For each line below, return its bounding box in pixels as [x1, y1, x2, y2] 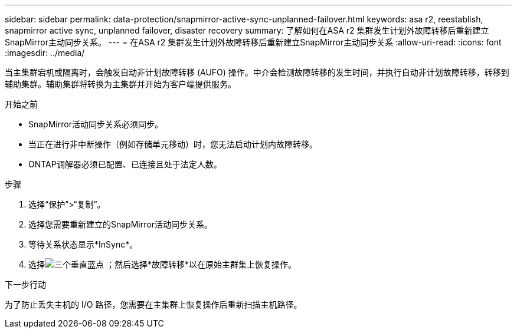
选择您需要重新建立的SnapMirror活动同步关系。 [28, 219, 212, 229]
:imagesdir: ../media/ [5, 48, 85, 58]
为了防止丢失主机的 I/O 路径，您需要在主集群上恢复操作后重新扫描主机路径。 [5, 299, 302, 309]
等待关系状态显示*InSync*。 [28, 239, 138, 249]
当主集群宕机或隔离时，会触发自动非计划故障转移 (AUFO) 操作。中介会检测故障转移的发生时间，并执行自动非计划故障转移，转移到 [5, 67, 509, 77]
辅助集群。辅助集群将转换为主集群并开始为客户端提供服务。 [5, 79, 236, 89]
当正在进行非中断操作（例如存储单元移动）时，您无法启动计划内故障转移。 [28, 139, 318, 149]
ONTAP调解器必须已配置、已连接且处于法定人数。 [28, 159, 222, 169]
